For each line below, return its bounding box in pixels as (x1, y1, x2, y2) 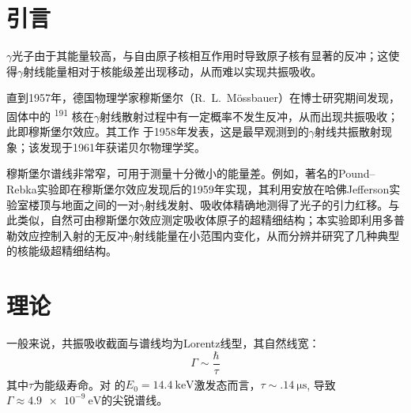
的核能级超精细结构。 (6, 242, 117, 259)
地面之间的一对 (61, 196, 139, 212)
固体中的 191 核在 (6, 105, 94, 124)
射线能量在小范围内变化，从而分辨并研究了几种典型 (134, 227, 400, 243)
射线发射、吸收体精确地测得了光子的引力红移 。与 (145, 196, 400, 212)
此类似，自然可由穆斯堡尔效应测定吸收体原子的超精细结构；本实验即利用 (6, 212, 383, 228)
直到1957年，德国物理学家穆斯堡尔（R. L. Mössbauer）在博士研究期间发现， (6, 89, 400, 106)
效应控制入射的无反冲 (17, 227, 128, 243)
